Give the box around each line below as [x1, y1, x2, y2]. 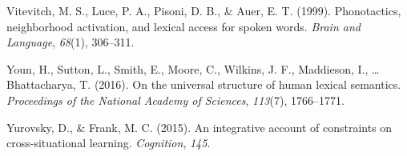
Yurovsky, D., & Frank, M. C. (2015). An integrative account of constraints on [6, 118, 393, 135]
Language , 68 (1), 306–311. [6, 34, 135, 50]
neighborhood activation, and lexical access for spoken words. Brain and [6, 18, 361, 34]
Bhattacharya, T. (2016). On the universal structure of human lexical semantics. [6, 76, 401, 93]
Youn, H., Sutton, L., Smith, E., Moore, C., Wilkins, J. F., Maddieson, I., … [6, 60, 380, 77]
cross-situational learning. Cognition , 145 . [6, 134, 211, 151]
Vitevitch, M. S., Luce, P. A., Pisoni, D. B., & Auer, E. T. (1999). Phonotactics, [6, 2, 401, 18]
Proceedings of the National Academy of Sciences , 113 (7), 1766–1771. [6, 91, 345, 108]
